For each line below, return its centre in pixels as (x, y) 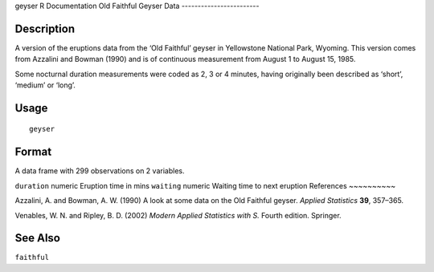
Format (33, 152)
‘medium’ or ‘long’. (45, 85)
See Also (37, 238)
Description (45, 28)
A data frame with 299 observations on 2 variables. (100, 171)
